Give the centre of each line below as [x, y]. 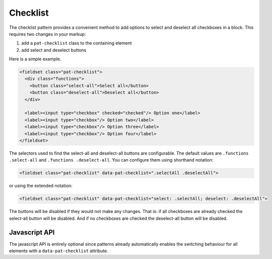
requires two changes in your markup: [48, 34]
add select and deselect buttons [54, 50]
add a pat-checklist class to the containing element [76, 43]
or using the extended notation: [41, 186]
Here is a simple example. [35, 59]
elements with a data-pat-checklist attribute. [59, 251]
